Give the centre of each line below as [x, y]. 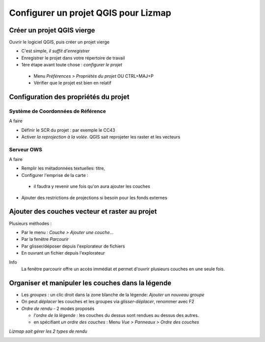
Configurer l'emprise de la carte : [55, 175]
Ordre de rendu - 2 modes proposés [58, 308]
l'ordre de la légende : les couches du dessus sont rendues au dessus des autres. [116, 315]
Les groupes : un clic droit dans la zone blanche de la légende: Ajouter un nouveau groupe [113, 294]
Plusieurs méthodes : [30, 223]
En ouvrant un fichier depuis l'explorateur [63, 253]
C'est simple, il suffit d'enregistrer [56, 51]
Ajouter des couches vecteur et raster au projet [83, 212]
